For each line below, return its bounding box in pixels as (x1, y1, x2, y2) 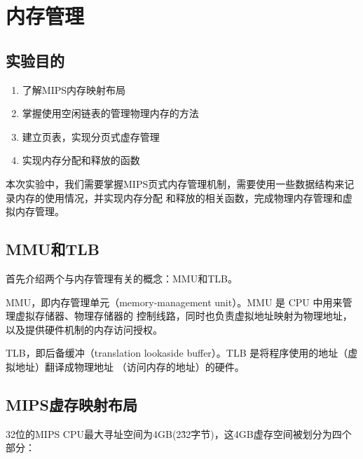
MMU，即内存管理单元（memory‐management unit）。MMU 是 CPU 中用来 (6, 294, 343, 309)
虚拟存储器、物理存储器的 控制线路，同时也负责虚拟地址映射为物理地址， (15, 308, 352, 323)
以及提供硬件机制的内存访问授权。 (6, 322, 163, 336)
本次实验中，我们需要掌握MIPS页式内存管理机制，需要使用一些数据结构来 (6, 176, 345, 191)
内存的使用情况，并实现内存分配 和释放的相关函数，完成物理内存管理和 (15, 190, 343, 205)
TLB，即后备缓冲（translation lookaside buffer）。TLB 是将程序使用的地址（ (6, 345, 348, 360)
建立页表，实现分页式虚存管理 (22, 129, 160, 144)
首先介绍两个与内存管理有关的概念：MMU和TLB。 (6, 270, 238, 285)
